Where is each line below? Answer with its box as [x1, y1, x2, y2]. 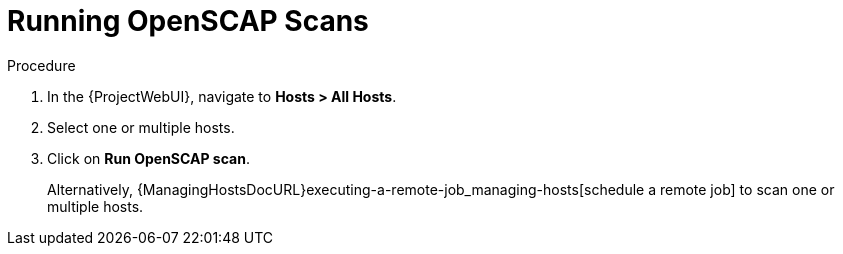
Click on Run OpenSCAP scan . [47, 149, 250, 167]
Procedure [7, 56, 76, 74]
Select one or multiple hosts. [47, 118, 235, 136]
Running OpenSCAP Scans [7, 4, 369, 38]
